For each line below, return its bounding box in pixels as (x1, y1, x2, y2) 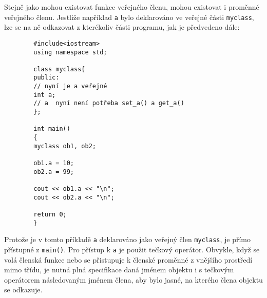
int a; (33, 91, 56, 98)
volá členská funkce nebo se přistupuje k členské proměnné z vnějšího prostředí (4, 254, 253, 265)
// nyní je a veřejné (33, 83, 107, 90)
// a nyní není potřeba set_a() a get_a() (33, 100, 184, 107)
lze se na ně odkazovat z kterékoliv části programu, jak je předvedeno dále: (4, 22, 240, 32)
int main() (33, 125, 70, 133)
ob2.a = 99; (33, 168, 74, 175)
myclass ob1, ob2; (33, 142, 96, 150)
